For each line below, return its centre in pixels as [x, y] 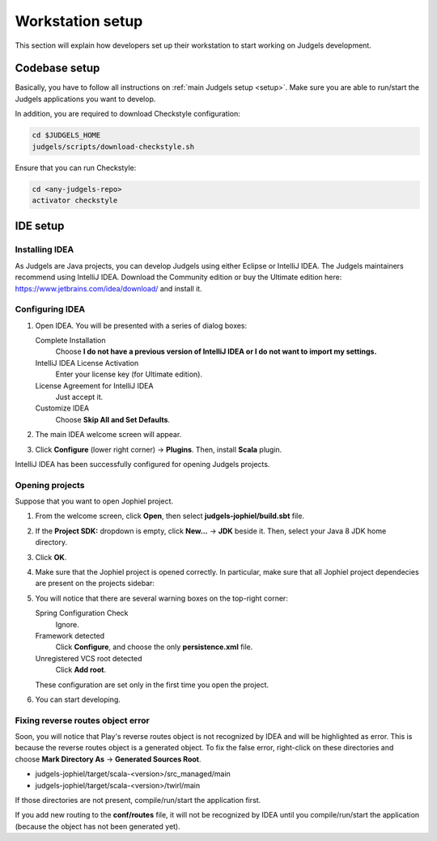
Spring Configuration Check [82, 613]
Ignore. [68, 624]
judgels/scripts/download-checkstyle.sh [113, 147]
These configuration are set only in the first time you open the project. [152, 685]
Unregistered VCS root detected [89, 658]
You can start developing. [78, 699]
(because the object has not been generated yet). [98, 826]
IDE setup [40, 226]
